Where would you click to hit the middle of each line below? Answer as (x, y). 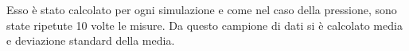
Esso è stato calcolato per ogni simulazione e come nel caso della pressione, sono (202, 9)
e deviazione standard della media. (91, 40)
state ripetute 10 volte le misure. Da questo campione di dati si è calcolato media (204, 25)
